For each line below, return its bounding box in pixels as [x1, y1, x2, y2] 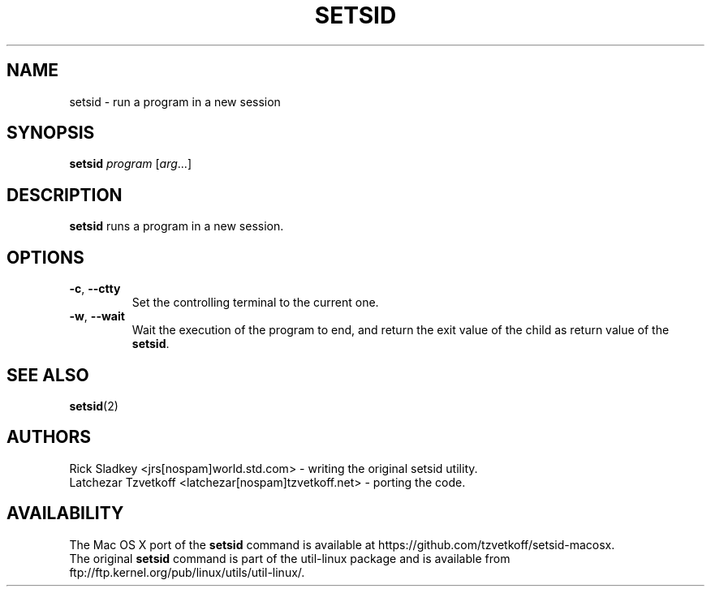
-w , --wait [69, 309, 125, 324]
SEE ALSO [6, 364, 89, 385]
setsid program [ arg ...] [69, 157, 192, 171]
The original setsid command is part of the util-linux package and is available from [69, 551, 511, 565]
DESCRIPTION [6, 184, 123, 205]
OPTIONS [6, 247, 84, 268]
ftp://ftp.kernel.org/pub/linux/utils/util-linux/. [69, 565, 305, 579]
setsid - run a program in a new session [69, 94, 281, 109]
